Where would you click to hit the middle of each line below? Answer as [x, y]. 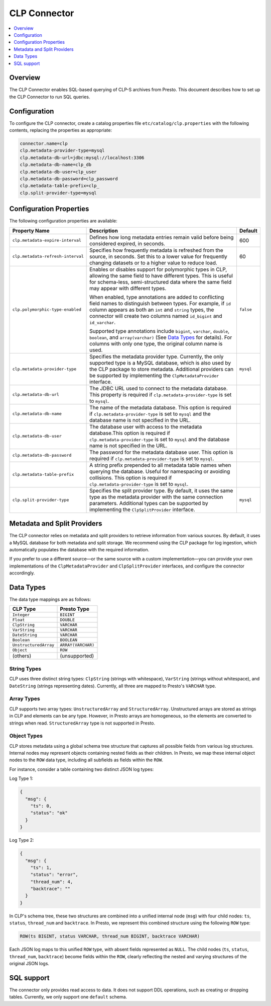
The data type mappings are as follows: [50, 600]
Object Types [26, 736]
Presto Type [75, 609]
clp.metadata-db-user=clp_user [58, 172]
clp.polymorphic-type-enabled [47, 310]
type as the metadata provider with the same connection [156, 497]
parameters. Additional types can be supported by [149, 503]
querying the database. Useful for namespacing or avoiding [160, 471]
